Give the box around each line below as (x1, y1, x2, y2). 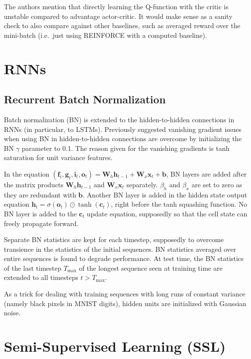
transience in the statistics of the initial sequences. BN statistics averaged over (4, 244, 236, 254)
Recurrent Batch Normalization (4, 92, 166, 107)
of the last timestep (4, 262, 61, 273)
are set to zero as (192, 179, 242, 189)
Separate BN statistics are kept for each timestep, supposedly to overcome (4, 234, 224, 245)
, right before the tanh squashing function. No (111, 199, 248, 209)
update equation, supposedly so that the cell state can (87, 208, 248, 218)
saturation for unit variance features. (4, 152, 113, 163)
